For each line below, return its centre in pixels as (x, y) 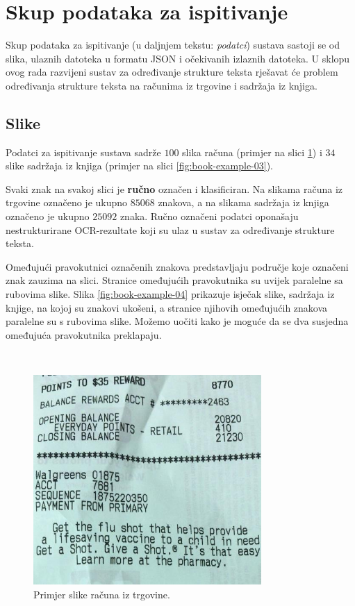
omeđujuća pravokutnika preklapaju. (84, 334)
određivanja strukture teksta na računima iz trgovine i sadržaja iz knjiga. (162, 85)
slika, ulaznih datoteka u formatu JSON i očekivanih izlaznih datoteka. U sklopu (178, 58)
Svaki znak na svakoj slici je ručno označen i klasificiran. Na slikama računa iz (174, 188)
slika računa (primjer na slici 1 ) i (252, 152)
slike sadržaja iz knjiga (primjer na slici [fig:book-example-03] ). (139, 166)
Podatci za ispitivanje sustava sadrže (83, 152)
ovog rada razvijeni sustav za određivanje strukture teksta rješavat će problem (172, 72)
